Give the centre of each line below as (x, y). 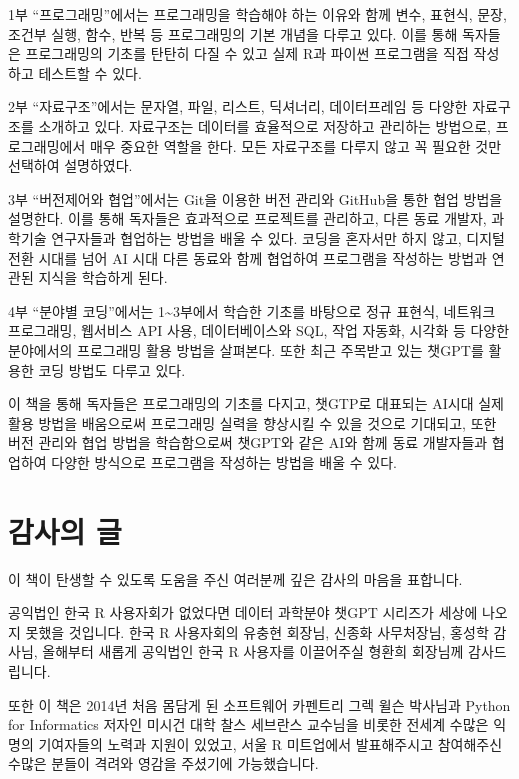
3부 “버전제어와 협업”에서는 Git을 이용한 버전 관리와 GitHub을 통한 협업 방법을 (255, 198)
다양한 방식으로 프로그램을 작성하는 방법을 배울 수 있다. (224, 461)
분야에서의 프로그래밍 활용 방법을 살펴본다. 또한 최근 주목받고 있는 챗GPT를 (246, 349)
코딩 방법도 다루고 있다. (112, 369)
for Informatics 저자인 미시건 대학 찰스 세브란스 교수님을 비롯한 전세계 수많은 (248, 724)
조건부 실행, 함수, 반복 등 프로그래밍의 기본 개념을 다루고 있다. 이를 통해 (233, 33)
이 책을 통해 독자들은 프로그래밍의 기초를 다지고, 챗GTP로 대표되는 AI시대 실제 (256, 403)
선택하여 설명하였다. (70, 165)
